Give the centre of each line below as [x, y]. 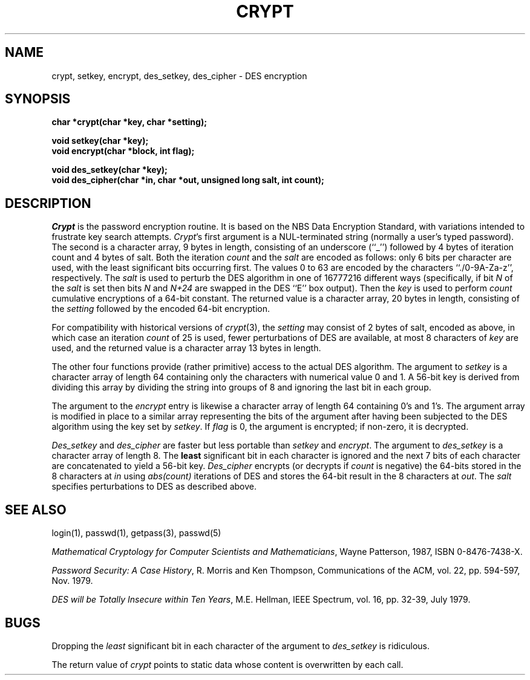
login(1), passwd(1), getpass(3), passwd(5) [136, 533]
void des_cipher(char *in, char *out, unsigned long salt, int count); [188, 180]
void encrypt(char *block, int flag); [123, 151]
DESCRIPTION [48, 203]
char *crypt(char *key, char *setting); [129, 122]
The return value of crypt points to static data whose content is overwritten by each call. [227, 664]
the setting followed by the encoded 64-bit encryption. [161, 309]
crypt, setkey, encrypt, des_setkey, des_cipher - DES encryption [179, 76]
